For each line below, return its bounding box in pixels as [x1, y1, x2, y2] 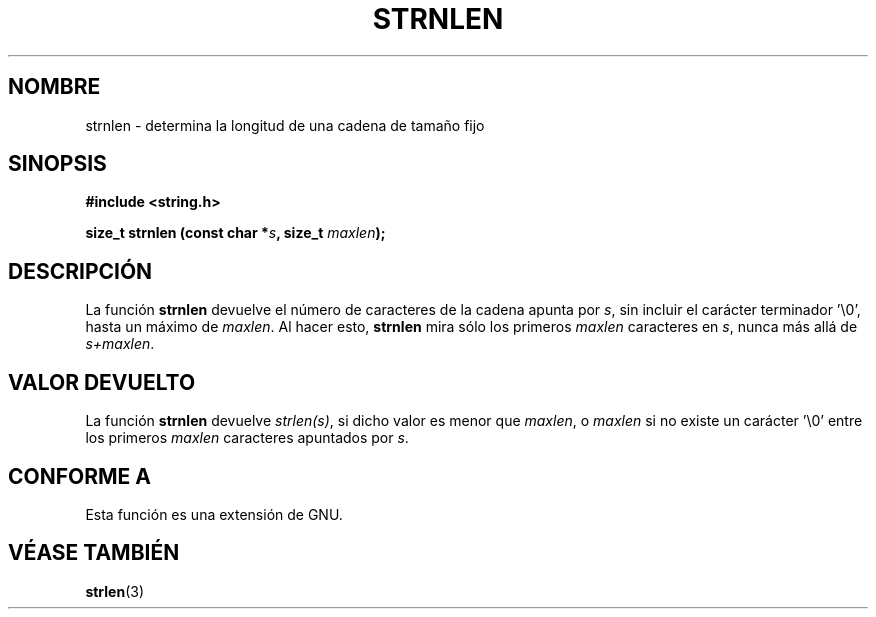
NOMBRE [8, 74, 101, 100]
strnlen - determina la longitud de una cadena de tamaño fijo [85, 116, 485, 134]
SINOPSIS [8, 151, 107, 177]
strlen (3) [85, 582, 145, 600]
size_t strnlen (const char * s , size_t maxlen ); [85, 224, 386, 242]
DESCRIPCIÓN [8, 258, 153, 284]
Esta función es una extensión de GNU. [85, 505, 343, 523]
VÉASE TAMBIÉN [8, 540, 180, 566]
